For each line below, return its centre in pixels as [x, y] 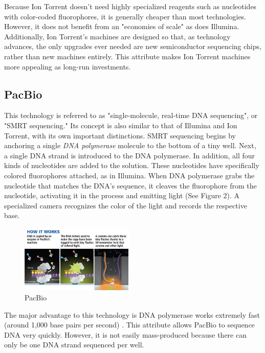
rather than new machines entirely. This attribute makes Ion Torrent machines [127, 56]
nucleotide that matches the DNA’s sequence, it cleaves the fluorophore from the [130, 185]
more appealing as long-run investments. [68, 66]
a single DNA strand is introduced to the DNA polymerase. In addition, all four [130, 155]
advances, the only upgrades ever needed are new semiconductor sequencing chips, [133, 46]
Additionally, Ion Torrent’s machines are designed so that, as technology [117, 36]
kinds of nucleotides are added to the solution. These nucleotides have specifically [132, 165]
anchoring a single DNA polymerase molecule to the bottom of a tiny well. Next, [130, 145]
